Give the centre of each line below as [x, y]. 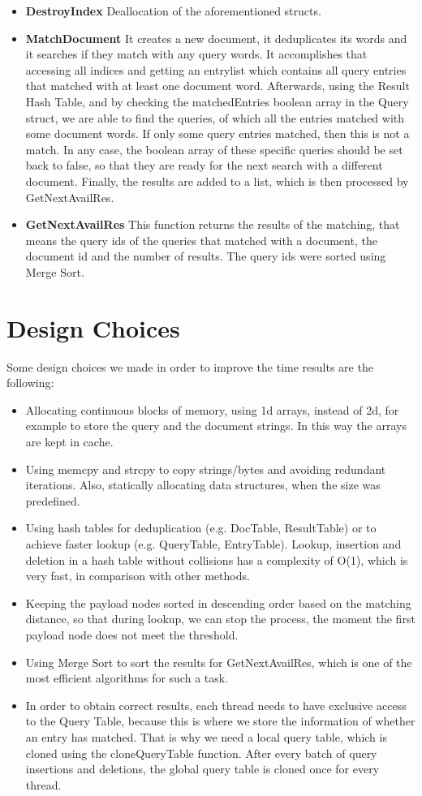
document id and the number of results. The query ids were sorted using [206, 256]
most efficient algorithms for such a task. [127, 678]
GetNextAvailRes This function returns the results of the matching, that [213, 224]
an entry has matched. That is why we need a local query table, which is [206, 736]
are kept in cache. [69, 441]
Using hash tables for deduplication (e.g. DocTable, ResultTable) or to [201, 528]
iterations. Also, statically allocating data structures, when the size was [203, 485]
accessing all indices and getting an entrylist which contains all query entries [216, 69]
